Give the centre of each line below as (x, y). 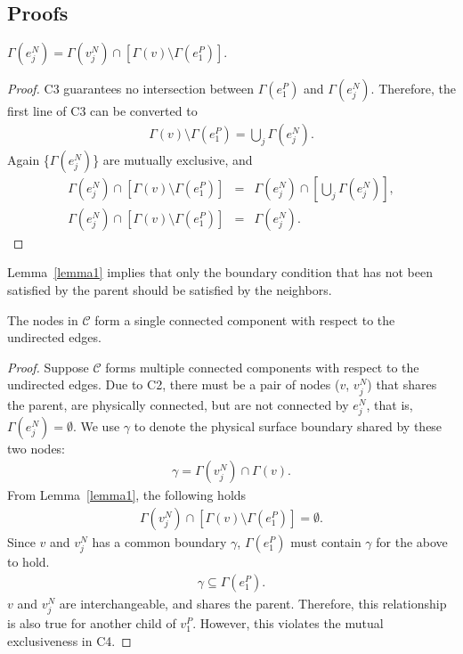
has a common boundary (159, 542)
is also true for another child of (92, 622)
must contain (326, 542)
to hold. (28, 562)
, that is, (390, 404)
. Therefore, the (413, 89)
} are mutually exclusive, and (173, 159)
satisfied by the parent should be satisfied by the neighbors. (170, 290)
